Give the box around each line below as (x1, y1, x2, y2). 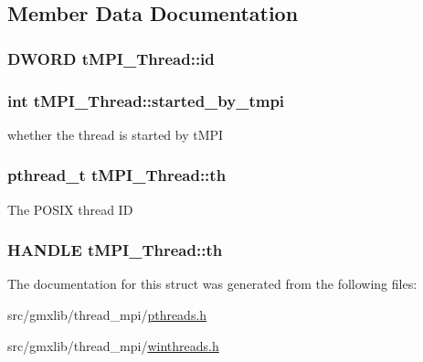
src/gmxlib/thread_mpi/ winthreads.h (7, 335, 219, 355)
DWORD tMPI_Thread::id (7, 47, 215, 69)
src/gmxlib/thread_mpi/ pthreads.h (7, 305, 207, 325)
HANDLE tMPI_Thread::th (7, 239, 223, 261)
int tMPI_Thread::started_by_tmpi (7, 89, 285, 112)
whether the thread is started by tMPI (7, 124, 224, 144)
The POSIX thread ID (7, 199, 133, 218)
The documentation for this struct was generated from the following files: (7, 274, 418, 293)
